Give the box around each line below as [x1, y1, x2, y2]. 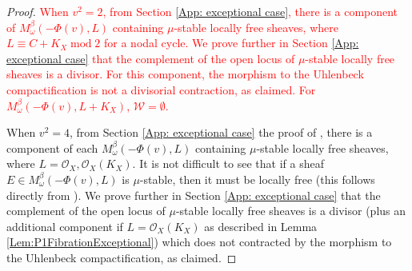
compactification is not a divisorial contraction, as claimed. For [6, 81, 316, 98]
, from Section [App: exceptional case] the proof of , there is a [69, 124, 373, 141]
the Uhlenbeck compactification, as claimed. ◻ [6, 249, 237, 265]
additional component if [6, 217, 123, 234]
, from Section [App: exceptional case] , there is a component [102, 3, 398, 19]
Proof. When [6, 3, 69, 19]
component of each [6, 139, 98, 156]
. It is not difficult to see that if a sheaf [132, 155, 324, 172]
